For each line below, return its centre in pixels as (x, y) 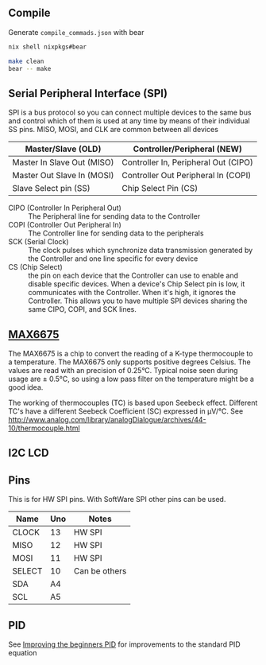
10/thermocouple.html (44, 428)
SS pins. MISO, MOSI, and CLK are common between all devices (113, 130)
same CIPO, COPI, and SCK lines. (83, 309)
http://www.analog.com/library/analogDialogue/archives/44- (107, 420)
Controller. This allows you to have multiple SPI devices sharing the (138, 301)
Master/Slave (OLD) (63, 149)
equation (23, 653)
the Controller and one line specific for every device (113, 259)
